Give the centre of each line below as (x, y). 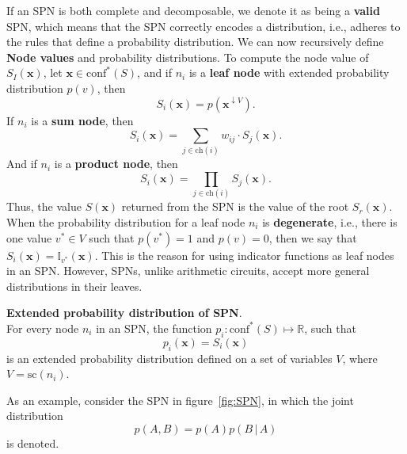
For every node (43, 328)
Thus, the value (44, 206)
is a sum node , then (82, 120)
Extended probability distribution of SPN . (124, 313)
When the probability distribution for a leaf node (126, 222)
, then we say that (313, 237)
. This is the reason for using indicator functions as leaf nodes (244, 255)
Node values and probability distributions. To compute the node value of (188, 57)
